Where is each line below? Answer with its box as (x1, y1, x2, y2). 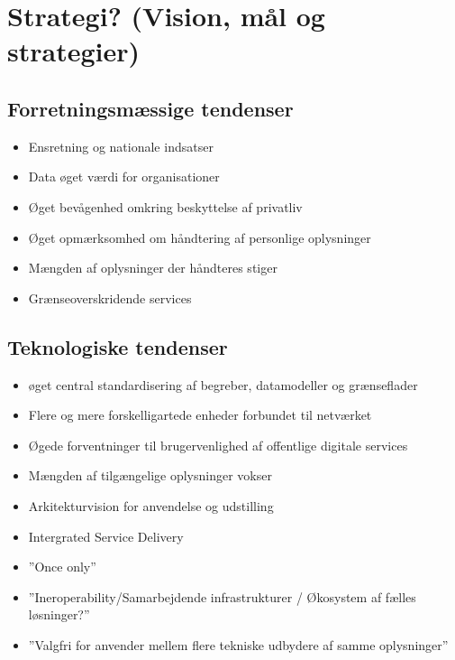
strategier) (7, 33, 141, 70)
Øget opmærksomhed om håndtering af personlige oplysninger (28, 228, 371, 246)
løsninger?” (28, 605, 90, 624)
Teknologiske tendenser (7, 332, 228, 360)
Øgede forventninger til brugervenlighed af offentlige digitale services (28, 435, 408, 454)
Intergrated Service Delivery (28, 526, 184, 545)
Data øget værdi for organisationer (28, 167, 220, 186)
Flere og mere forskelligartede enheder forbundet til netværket (28, 405, 372, 424)
